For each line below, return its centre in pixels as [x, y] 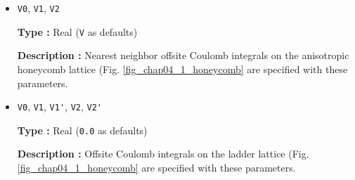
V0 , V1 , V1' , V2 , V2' [59, 107]
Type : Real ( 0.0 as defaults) [82, 130]
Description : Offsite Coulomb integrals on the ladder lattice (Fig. [163, 154]
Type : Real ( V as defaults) [77, 31]
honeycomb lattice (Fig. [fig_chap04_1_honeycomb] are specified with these [182, 69]
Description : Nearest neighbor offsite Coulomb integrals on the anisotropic [183, 55]
